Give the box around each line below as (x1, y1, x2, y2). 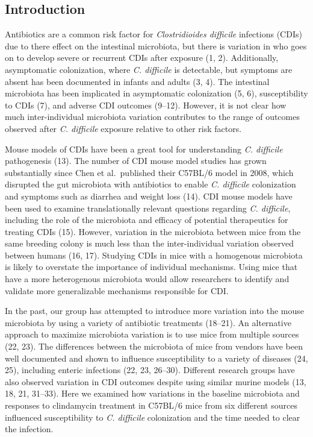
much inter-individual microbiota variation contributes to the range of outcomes (5, 110, 300, 123)
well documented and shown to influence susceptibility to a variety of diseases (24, (5, 351, 308, 364)
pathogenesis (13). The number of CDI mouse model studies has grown (5, 154, 267, 167)
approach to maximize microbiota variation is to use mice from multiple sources (5, 328, 299, 341)
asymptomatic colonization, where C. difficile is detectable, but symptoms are (5, 63, 293, 75)
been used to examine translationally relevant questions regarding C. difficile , (5, 201, 291, 214)
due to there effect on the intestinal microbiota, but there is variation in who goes (5, 39, 307, 52)
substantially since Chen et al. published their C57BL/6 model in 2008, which (5, 166, 294, 178)
